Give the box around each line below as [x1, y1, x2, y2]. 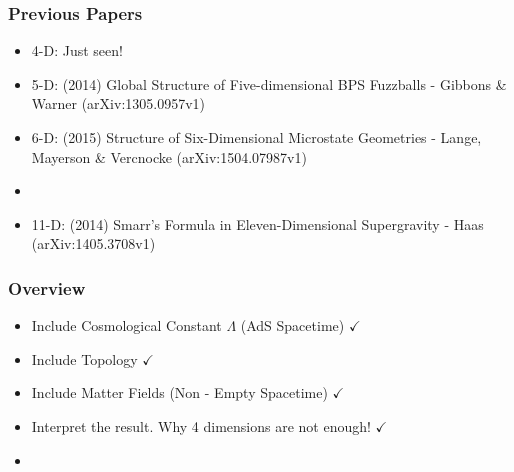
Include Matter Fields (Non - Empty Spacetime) [31, 382, 328, 403]
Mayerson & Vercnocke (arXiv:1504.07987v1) [31, 146, 307, 167]
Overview [8, 275, 86, 300]
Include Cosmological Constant [31, 315, 222, 336]
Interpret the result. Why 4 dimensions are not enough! [31, 415, 371, 436]
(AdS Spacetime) [240, 315, 345, 336]
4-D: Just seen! [31, 40, 123, 61]
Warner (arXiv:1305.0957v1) [31, 93, 206, 114]
